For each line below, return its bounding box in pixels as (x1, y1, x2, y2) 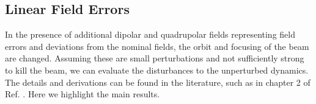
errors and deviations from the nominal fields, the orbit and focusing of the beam (5, 40, 309, 52)
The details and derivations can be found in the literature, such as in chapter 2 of (5, 75, 310, 88)
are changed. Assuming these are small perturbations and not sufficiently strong (5, 52, 304, 64)
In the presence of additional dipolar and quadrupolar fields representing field (5, 28, 295, 41)
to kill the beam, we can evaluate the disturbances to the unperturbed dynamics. (5, 63, 309, 76)
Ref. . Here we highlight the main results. (5, 88, 160, 100)
